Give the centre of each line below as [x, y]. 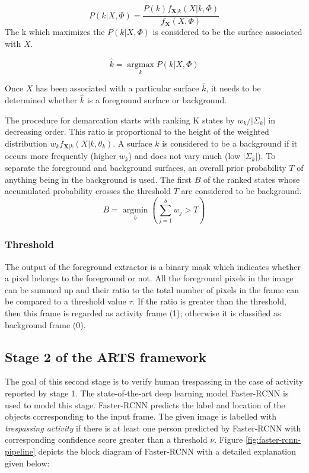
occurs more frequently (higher [61, 156]
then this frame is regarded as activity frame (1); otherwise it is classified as [143, 313]
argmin [135, 210]
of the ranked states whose [251, 179]
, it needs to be [233, 88]
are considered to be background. [241, 191]
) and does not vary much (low [184, 156]
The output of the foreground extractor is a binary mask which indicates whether [153, 266]
